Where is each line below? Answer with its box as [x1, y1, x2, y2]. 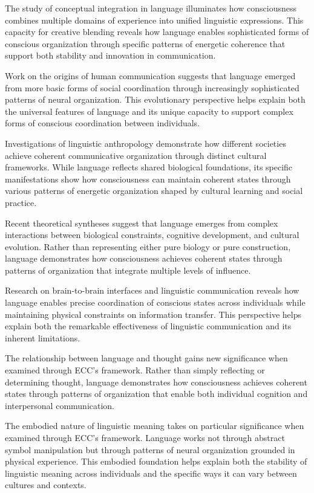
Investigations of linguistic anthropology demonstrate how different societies [5, 137, 286, 149]
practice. [5, 196, 37, 208]
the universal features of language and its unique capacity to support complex [5, 105, 293, 117]
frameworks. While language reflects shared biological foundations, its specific [5, 161, 293, 173]
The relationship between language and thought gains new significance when [5, 352, 288, 364]
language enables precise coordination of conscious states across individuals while [5, 296, 306, 309]
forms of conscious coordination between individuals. [5, 117, 200, 129]
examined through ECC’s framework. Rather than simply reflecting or [5, 364, 265, 376]
